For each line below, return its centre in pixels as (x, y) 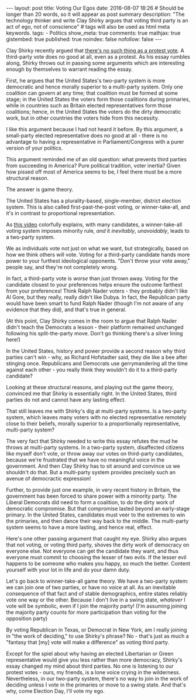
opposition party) (27, 619)
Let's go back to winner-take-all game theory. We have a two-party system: (97, 581)
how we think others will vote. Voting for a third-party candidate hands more (98, 254)
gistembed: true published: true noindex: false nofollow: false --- (84, 39)
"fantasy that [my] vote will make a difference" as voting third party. (88, 642)
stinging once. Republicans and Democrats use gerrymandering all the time (97, 363)
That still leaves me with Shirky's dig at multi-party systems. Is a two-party (96, 411)
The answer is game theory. (40, 189)
